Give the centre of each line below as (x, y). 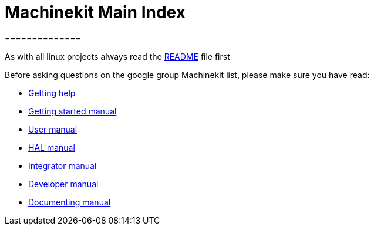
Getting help (52, 93)
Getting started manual (73, 111)
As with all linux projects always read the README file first (117, 56)
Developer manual (63, 184)
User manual (53, 129)
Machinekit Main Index (95, 12)
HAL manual (52, 147)
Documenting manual (70, 202)
